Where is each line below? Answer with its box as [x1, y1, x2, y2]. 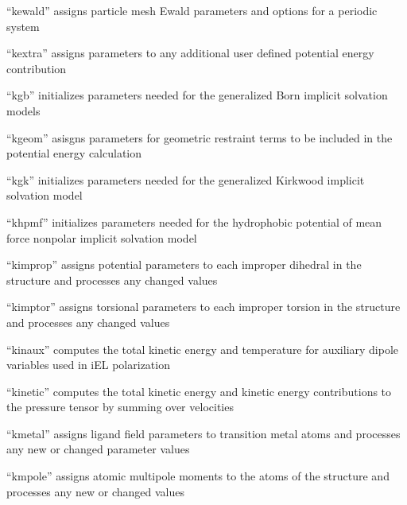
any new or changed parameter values [6, 441, 190, 457]
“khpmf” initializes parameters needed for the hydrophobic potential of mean [6, 213, 382, 230]
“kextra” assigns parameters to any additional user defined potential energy [6, 45, 374, 61]
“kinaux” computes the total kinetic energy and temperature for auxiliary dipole [6, 340, 399, 357]
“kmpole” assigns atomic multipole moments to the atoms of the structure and [6, 468, 390, 484]
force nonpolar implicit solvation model [6, 229, 197, 246]
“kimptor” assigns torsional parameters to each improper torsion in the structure [6, 298, 401, 315]
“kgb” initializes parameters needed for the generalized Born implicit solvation [6, 87, 388, 103]
